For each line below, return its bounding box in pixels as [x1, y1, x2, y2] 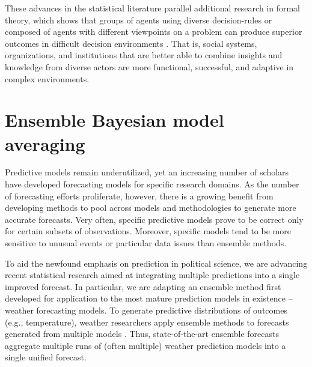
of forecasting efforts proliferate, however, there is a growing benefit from [5, 189, 274, 202]
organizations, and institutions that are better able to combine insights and [5, 49, 283, 61]
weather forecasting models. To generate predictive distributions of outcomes [5, 304, 287, 316]
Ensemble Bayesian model [5, 108, 224, 132]
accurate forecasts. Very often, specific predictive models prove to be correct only [5, 213, 304, 225]
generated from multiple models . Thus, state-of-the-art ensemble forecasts [5, 327, 279, 340]
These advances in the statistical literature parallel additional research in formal [5, 2, 301, 14]
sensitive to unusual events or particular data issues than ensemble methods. [5, 237, 287, 249]
